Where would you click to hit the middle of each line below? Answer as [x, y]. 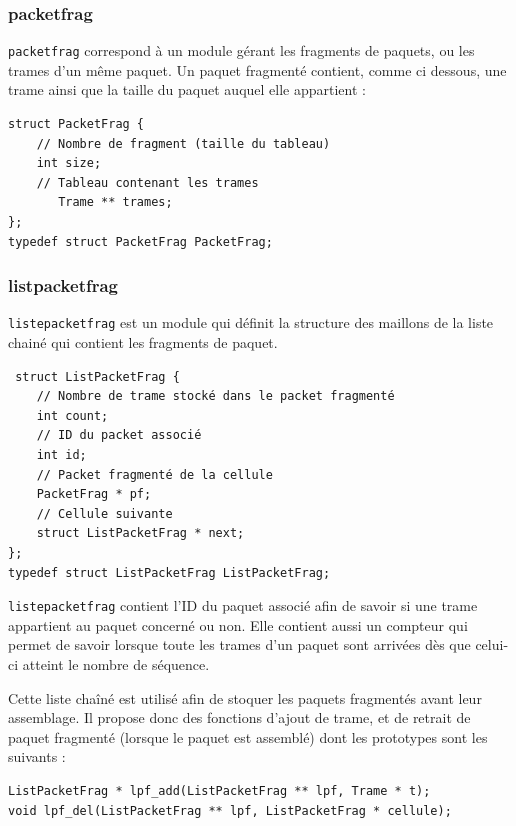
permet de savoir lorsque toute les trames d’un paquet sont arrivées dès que [239, 644]
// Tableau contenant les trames [147, 182]
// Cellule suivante [104, 513]
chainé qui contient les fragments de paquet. [143, 342]
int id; [61, 455]
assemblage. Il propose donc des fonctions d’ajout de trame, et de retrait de [239, 717]
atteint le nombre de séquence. [116, 664]
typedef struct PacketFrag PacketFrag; [140, 241]
